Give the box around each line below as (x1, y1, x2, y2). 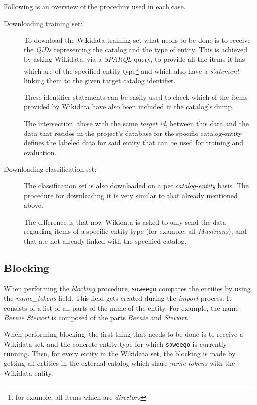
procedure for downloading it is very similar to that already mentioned (24, 190, 238, 200)
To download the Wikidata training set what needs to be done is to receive (24, 35, 251, 45)
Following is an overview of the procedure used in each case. (4, 1, 186, 11)
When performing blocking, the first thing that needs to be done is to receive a (4, 329, 243, 339)
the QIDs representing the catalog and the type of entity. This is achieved (24, 44, 247, 54)
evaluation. (24, 147, 57, 157)
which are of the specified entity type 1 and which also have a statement (24, 64, 239, 76)
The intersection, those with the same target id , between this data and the (24, 118, 249, 128)
